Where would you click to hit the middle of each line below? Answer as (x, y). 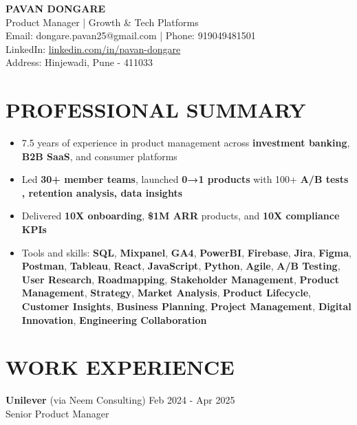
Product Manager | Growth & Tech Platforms (102, 22)
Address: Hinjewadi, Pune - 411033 (79, 62)
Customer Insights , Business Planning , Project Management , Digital (186, 306)
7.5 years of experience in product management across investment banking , (186, 143)
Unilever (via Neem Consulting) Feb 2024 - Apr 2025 (120, 400)
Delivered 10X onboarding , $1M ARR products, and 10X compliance (181, 216)
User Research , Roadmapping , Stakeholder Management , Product (180, 279)
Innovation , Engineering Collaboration (114, 319)
